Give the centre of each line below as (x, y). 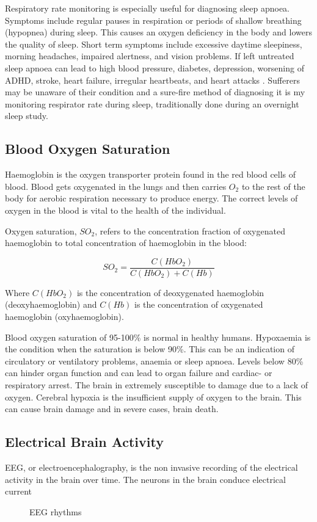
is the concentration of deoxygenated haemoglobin (170, 292)
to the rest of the (273, 186)
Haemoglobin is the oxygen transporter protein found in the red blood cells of (151, 174)
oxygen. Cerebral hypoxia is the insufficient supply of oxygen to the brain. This (153, 397)
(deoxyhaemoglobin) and (51, 304)
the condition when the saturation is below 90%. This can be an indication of (150, 349)
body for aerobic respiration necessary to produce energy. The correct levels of (151, 198)
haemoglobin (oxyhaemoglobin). (64, 316)
